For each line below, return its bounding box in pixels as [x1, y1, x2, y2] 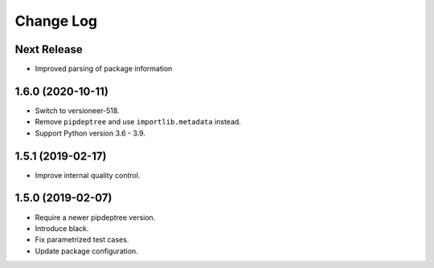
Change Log [14, 12, 98, 30]
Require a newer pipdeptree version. [35, 213, 156, 222]
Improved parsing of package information [35, 64, 173, 74]
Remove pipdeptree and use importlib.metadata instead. [35, 117, 241, 127]
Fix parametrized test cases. [35, 235, 129, 245]
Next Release [14, 43, 84, 56]
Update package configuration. [35, 246, 138, 256]
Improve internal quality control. [35, 170, 141, 180]
